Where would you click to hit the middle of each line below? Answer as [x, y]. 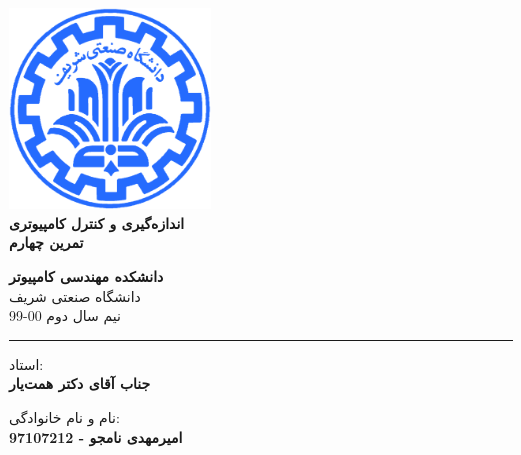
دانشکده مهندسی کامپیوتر [86, 275]
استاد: [26, 363]
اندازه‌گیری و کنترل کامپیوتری [97, 222]
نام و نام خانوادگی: [64, 416]
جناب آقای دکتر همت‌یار [80, 383]
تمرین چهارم [46, 242]
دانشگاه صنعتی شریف [75, 295]
